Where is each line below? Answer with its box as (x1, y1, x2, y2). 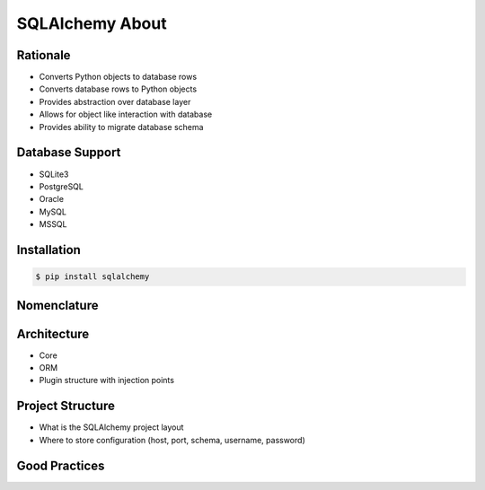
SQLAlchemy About (16, 13, 167, 33)
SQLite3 (39, 169, 69, 179)
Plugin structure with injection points (39, 375, 175, 386)
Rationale (16, 48, 71, 63)
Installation (16, 242, 81, 258)
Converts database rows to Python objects (39, 83, 198, 94)
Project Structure (16, 398, 116, 414)
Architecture (16, 326, 90, 341)
